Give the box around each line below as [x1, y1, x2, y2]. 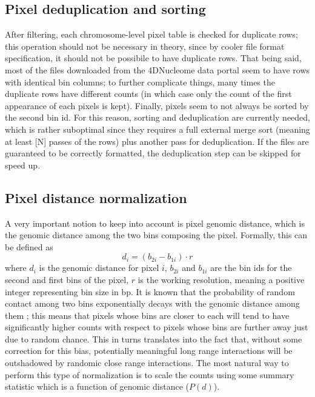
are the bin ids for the [210, 261, 292, 274]
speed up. [5, 158, 41, 171]
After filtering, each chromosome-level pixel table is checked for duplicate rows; [5, 28, 298, 41]
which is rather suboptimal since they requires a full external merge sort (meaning [5, 122, 310, 135]
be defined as [5, 240, 53, 253]
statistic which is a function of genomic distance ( [5, 380, 190, 393]
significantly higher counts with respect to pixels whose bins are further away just [5, 321, 308, 333]
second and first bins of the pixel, [5, 273, 129, 285]
